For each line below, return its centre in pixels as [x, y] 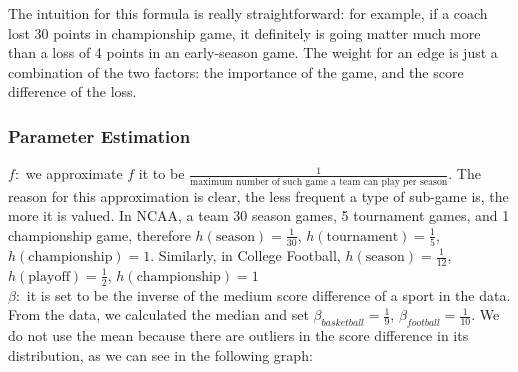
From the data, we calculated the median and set [158, 314]
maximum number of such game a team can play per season [319, 181]
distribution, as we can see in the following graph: [160, 354]
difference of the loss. [72, 91]
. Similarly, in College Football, [245, 255]
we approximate [74, 173]
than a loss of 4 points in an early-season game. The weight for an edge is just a [253, 52]
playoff [49, 276]
